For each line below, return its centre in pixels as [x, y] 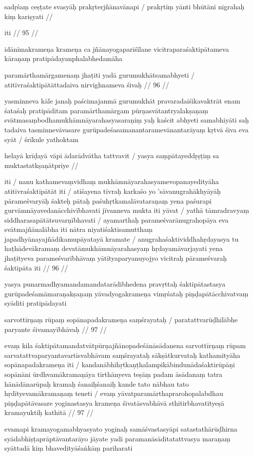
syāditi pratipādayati [36, 303]
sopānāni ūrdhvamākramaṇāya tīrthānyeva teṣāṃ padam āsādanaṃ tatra [113, 374]
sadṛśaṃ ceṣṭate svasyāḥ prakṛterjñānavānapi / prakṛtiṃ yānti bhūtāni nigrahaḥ [125, 6]
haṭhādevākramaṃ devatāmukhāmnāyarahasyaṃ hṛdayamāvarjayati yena [114, 248]
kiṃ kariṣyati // [29, 16]
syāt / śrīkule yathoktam [41, 139]
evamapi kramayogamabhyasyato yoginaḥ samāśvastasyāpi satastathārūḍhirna [121, 428]
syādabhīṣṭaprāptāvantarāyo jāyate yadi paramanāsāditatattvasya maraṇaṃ [117, 438]
